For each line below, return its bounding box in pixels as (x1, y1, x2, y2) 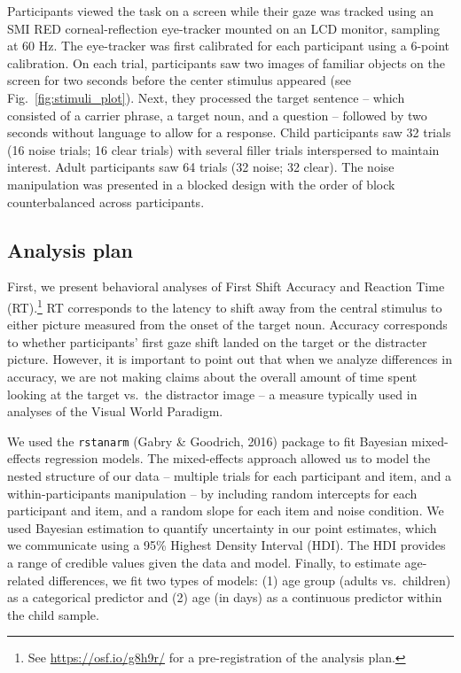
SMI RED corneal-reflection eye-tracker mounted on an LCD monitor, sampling (7, 19, 441, 37)
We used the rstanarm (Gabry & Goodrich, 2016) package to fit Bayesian (7, 431, 408, 450)
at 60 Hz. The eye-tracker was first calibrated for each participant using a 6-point (7, 36, 449, 55)
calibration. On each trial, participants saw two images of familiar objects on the (7, 53, 445, 72)
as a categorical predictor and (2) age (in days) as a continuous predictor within (7, 588, 442, 607)
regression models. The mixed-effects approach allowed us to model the (44, 449, 431, 468)
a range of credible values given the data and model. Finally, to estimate (7, 553, 401, 571)
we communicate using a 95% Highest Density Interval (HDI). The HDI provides (7, 536, 446, 554)
